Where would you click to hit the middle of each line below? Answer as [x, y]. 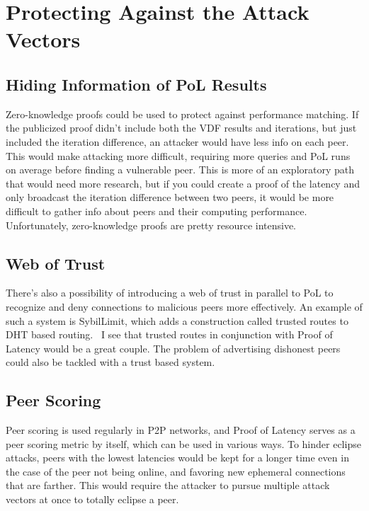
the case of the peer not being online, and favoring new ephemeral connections [176, 471]
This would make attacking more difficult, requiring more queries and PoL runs [178, 155]
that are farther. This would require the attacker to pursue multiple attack [168, 485]
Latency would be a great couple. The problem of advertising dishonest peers [173, 348]
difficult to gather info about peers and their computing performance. [157, 211]
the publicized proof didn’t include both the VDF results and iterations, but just [181, 128]
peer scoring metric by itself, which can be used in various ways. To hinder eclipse [183, 443]
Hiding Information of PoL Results [136, 84]
